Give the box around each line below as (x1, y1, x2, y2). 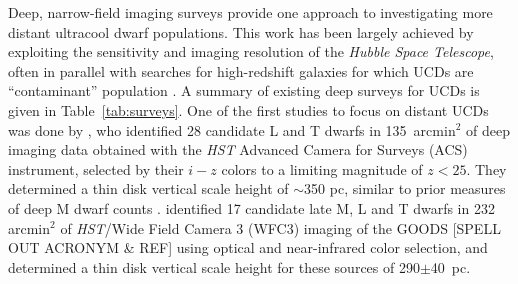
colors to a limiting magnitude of (221, 158, 423, 179)
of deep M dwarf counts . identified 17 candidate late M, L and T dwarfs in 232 (8, 197, 495, 218)
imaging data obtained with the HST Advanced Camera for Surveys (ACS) (8, 139, 468, 160)
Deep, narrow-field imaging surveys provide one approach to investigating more (8, 2, 493, 22)
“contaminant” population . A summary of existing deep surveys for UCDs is (8, 80, 480, 101)
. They (466, 158, 507, 179)
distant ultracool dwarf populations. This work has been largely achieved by (8, 21, 474, 42)
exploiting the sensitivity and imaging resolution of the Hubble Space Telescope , (8, 41, 494, 62)
